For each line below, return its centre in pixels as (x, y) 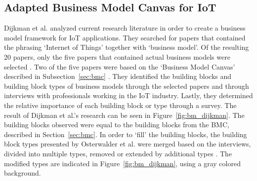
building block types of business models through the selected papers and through (127, 86)
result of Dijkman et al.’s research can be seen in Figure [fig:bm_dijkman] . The (124, 115)
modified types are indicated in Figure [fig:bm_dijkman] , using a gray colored (122, 163)
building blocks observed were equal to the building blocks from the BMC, (117, 125)
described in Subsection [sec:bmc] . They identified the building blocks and (118, 76)
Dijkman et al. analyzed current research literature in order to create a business (125, 28)
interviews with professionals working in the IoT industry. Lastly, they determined (128, 95)
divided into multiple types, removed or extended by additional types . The (118, 153)
